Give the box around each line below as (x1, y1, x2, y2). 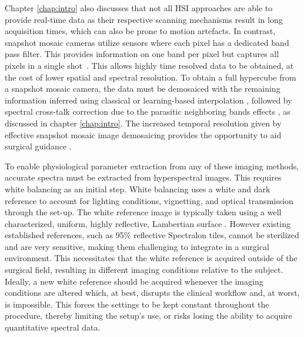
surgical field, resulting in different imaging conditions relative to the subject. (5, 263, 283, 276)
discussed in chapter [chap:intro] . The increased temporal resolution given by (5, 116, 282, 129)
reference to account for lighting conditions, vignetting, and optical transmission (5, 194, 293, 206)
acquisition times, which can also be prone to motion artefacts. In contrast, (5, 25, 276, 37)
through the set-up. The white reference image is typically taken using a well (5, 206, 282, 218)
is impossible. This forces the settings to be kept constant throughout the (5, 298, 269, 310)
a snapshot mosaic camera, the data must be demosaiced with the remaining (5, 82, 280, 95)
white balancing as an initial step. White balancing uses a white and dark (5, 182, 270, 195)
